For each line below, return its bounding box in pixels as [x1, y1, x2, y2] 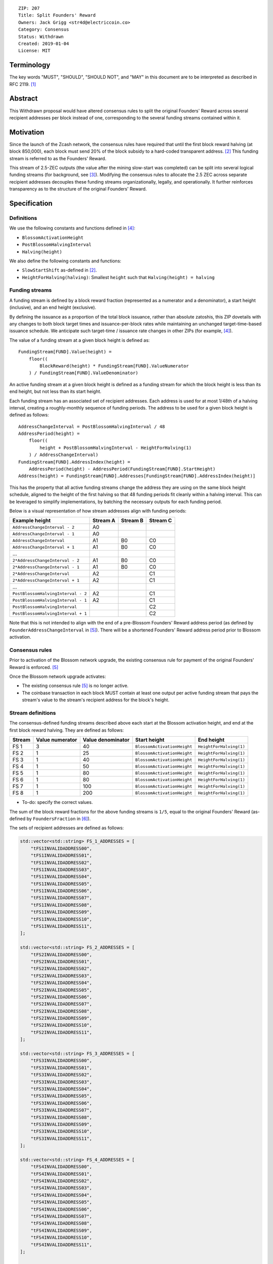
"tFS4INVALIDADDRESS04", [30, 1192, 93, 1198]
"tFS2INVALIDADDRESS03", [30, 973, 93, 978]
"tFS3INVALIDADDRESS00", [30, 1058, 93, 1064]
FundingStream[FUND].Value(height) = [18, 349, 112, 355]
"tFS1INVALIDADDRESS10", [30, 916, 93, 922]
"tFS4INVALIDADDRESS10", [30, 1235, 93, 1241]
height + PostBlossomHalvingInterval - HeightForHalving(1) [39, 445, 192, 450]
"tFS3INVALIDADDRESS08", [30, 1114, 93, 1120]
